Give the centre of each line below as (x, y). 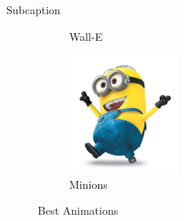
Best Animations (78, 210)
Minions (88, 184)
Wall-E (86, 36)
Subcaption (33, 9)
